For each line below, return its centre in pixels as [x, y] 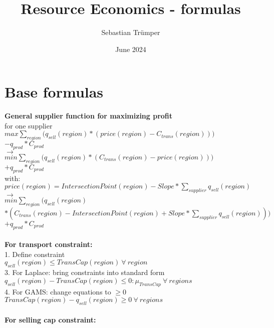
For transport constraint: [49, 244]
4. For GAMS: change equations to [58, 291]
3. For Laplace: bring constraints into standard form [85, 272]
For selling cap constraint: [50, 319]
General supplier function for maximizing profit [89, 116]
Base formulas [54, 92]
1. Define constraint [35, 254]
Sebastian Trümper [131, 32]
